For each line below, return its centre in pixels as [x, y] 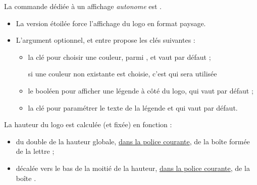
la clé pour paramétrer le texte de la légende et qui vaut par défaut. [133, 107]
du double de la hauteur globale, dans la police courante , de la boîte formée [133, 141]
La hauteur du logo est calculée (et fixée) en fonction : [88, 124]
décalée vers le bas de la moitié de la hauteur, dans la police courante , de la [133, 168]
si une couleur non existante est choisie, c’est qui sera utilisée [122, 74]
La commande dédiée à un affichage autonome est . [83, 6]
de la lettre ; [35, 151]
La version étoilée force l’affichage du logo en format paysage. [111, 23]
